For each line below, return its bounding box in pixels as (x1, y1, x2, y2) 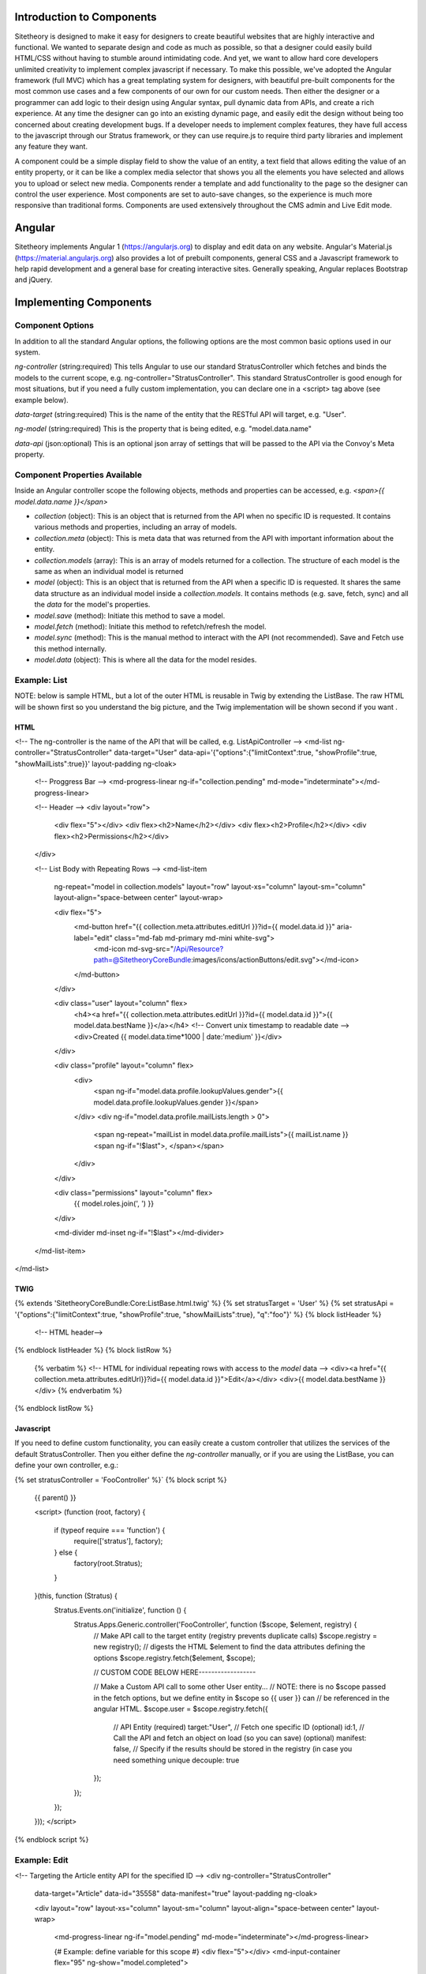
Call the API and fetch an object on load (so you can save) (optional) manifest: (113, 1733, 367, 1743)
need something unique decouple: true (113, 1755, 240, 1765)
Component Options (14, 320, 95, 331)
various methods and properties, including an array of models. (34, 522, 237, 532)
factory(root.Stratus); (73, 1558, 143, 1567)
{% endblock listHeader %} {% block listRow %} (14, 1345, 172, 1355)
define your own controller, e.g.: (14, 1461, 118, 1470)
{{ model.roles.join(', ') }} (73, 1199, 154, 1208)
